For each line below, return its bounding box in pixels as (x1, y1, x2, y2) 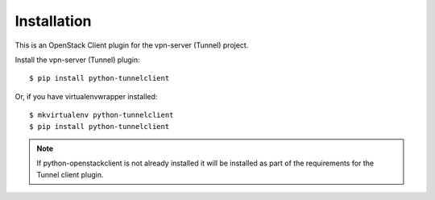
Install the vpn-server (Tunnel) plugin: (14, 55, 140, 65)
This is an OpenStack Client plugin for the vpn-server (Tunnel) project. (14, 40, 249, 50)
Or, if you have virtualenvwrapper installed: (14, 91, 158, 101)
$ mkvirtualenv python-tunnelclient (29, 110, 174, 120)
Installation (14, 12, 92, 30)
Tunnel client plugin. (36, 169, 104, 179)
